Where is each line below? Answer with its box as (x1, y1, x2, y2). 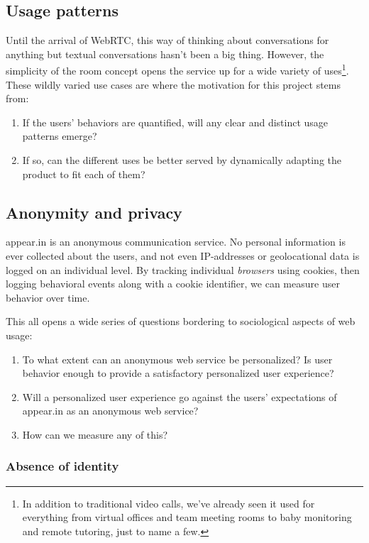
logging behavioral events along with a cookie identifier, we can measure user (6, 276, 340, 291)
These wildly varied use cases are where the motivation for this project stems (6, 77, 341, 92)
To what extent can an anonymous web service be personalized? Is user (22, 351, 333, 366)
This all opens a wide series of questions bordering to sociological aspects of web (6, 314, 356, 329)
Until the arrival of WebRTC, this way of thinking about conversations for (6, 33, 329, 48)
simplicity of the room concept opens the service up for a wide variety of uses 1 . (6, 61, 349, 78)
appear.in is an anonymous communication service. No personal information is (6, 234, 346, 249)
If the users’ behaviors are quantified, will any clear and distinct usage (22, 114, 329, 129)
